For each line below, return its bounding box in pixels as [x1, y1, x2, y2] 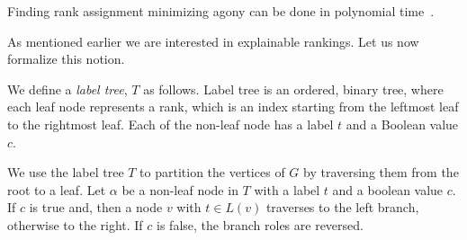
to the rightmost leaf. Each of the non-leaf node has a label [7, 114, 334, 133]
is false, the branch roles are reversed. [157, 215, 364, 234]
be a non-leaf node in [121, 180, 238, 199]
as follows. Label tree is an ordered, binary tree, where [143, 79, 444, 98]
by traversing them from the [303, 163, 459, 182]
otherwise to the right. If [7, 215, 143, 234]
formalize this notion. [7, 49, 125, 68]
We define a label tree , [7, 79, 128, 98]
